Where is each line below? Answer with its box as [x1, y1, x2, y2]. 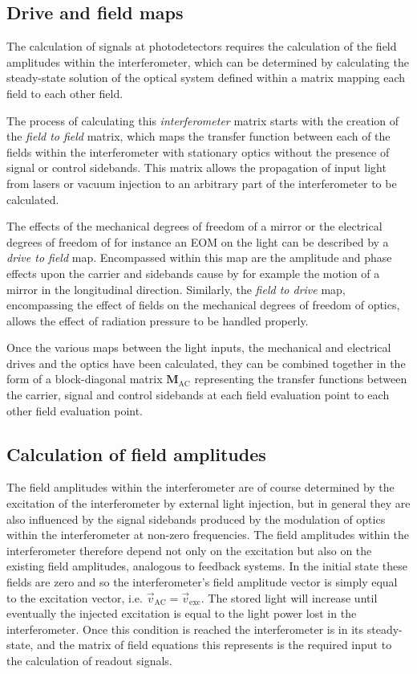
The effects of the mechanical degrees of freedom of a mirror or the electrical [6, 218, 383, 235]
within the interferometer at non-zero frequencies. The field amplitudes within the [6, 526, 410, 543]
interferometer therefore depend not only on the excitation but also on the [6, 541, 372, 558]
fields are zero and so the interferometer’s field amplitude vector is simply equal [6, 574, 398, 590]
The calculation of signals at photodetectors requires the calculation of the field [6, 38, 397, 55]
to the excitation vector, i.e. [6, 589, 143, 606]
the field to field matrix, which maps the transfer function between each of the [6, 128, 391, 145]
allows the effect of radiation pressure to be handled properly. [6, 312, 309, 329]
